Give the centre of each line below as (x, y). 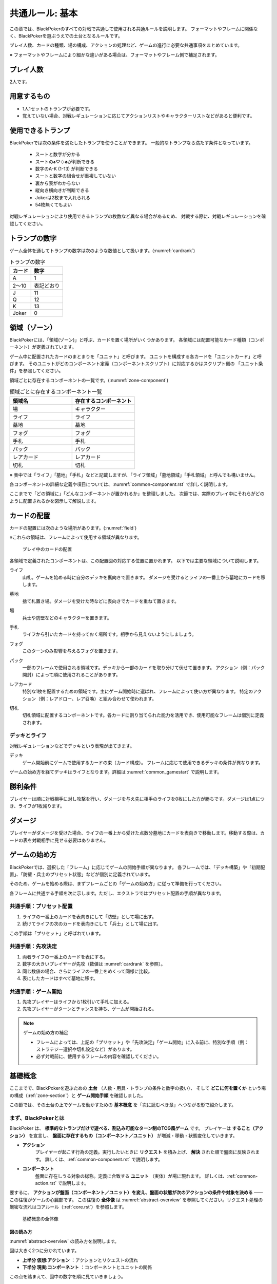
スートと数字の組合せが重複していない (76, 176)
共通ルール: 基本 (44, 13)
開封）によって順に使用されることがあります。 (71, 675)
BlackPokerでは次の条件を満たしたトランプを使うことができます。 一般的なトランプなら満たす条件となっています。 (131, 143)
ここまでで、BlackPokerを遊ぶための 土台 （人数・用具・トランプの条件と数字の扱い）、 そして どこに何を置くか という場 (138, 1088)
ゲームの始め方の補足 (46, 1033)
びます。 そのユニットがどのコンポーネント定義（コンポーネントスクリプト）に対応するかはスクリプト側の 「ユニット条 (136, 364)
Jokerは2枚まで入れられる (63, 197)
